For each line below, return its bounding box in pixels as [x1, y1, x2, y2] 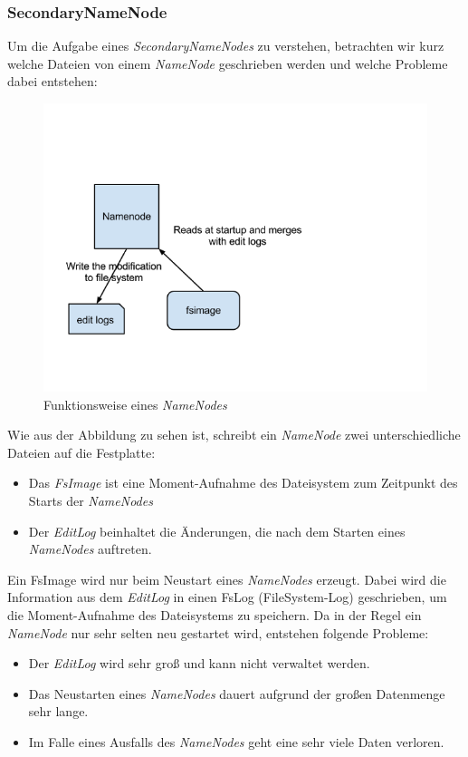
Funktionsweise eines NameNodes [43, 394, 227, 413]
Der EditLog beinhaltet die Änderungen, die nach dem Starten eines [28, 521, 406, 540]
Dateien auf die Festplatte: [7, 442, 156, 461]
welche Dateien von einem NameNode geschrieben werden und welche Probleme [7, 53, 448, 73]
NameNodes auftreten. [28, 539, 152, 558]
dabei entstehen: [7, 72, 98, 91]
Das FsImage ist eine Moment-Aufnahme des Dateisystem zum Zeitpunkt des [28, 473, 458, 492]
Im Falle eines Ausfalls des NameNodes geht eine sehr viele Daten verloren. [28, 732, 444, 751]
